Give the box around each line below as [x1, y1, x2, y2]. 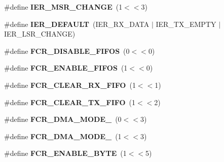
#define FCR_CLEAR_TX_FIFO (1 [4, 96, 136, 107]
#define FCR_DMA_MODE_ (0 [4, 114, 122, 124]
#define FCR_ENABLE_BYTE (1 [4, 148, 127, 158]
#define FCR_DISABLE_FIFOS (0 [4, 45, 130, 56]
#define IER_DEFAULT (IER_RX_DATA [4, 18, 150, 29]
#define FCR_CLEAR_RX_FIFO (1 [4, 79, 136, 90]
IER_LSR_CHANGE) [4, 28, 76, 39]
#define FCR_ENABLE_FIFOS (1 [4, 62, 128, 73]
